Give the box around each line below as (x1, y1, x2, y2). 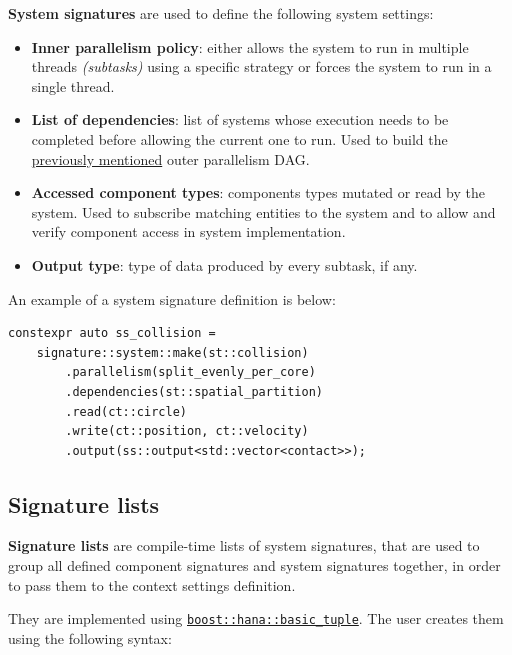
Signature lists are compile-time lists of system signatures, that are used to (8, 535, 480, 556)
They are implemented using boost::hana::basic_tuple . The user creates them (8, 608, 504, 629)
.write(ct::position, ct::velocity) (65, 424, 309, 439)
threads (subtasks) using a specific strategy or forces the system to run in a (31, 56, 492, 77)
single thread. (31, 75, 115, 96)
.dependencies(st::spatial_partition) (65, 384, 323, 399)
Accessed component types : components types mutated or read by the (31, 182, 485, 203)
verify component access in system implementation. (31, 221, 346, 242)
